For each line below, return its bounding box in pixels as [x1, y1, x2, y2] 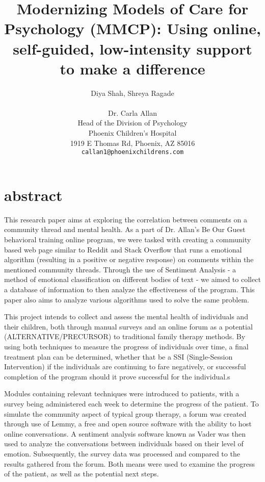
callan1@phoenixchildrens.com [81, 148, 184, 156]
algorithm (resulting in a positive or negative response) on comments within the [4, 254, 254, 265]
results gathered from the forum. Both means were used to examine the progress [4, 458, 255, 469]
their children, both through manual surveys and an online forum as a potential [4, 321, 253, 332]
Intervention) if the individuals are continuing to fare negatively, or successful [4, 361, 246, 372]
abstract [4, 184, 63, 205]
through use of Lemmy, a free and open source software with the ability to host [4, 418, 252, 429]
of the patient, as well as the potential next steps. [4, 468, 159, 479]
